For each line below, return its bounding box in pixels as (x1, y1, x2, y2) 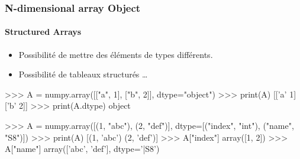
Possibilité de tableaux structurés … (18, 68, 148, 80)
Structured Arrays (5, 25, 82, 38)
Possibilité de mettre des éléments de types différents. (18, 48, 213, 60)
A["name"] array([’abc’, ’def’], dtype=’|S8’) (5, 142, 160, 155)
